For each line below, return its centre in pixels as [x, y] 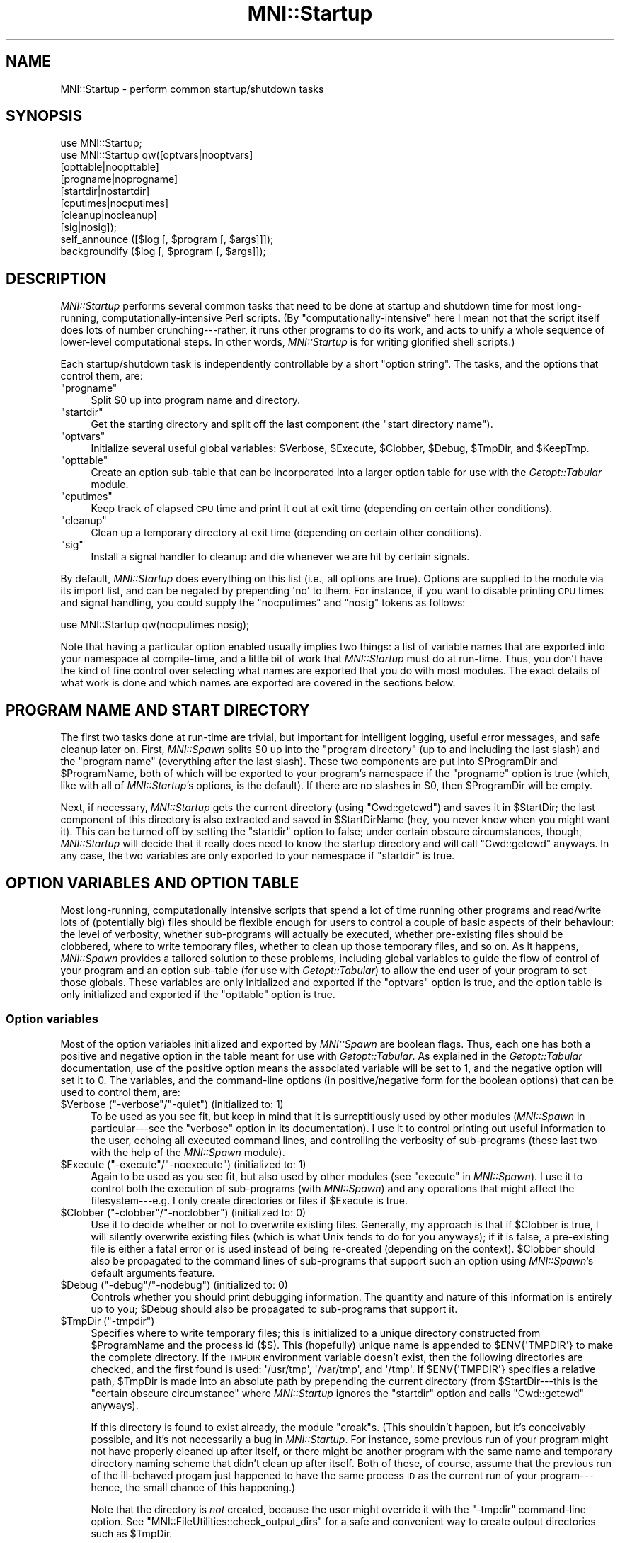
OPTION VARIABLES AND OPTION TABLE [153, 883]
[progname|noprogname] [119, 179]
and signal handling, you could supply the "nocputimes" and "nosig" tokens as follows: [263, 603]
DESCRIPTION [56, 278]
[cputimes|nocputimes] [115, 203]
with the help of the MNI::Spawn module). [188, 1152]
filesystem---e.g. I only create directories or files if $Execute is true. [249, 1200]
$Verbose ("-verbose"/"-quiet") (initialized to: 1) [172, 1104]
